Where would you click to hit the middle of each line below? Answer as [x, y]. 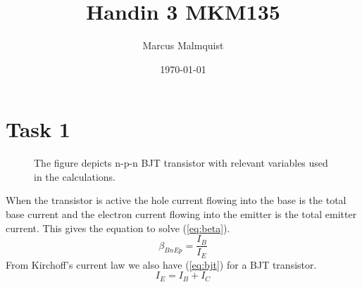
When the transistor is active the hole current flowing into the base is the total [176, 200]
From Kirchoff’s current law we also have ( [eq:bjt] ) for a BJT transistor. [161, 264]
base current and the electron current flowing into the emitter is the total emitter [181, 214]
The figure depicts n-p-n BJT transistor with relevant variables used [181, 163]
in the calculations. [75, 176]
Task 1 [38, 129]
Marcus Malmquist [183, 45]
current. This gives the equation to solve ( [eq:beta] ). [118, 228]
